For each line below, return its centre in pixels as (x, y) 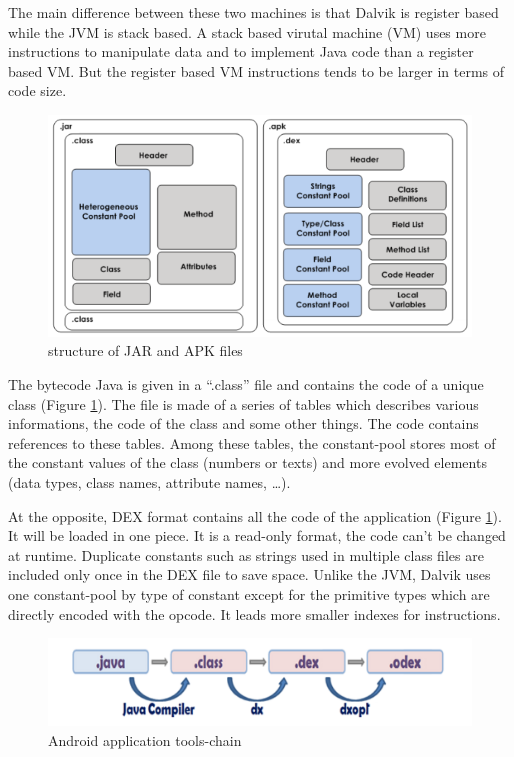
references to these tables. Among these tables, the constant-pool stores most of (252, 442)
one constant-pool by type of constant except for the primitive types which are (249, 594)
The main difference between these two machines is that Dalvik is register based (253, 12)
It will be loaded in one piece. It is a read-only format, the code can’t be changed (257, 535)
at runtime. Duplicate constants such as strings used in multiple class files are (246, 554)
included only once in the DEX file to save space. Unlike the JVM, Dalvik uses (249, 574)
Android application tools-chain (145, 739)
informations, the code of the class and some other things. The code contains (243, 423)
